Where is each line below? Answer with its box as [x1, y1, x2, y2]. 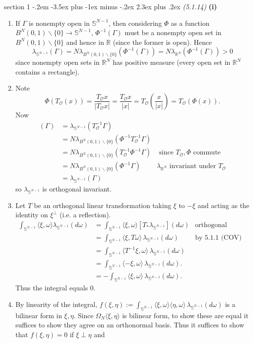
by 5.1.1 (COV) [195, 234, 242, 241]
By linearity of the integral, [15, 299, 97, 309]
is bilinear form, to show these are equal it [122, 310, 249, 320]
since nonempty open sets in [15, 57, 100, 67]
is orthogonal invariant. [42, 183, 112, 193]
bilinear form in [15, 310, 62, 320]
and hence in [66, 37, 104, 47]
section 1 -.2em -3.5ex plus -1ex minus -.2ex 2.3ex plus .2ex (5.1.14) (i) [4, 1, 217, 11]
